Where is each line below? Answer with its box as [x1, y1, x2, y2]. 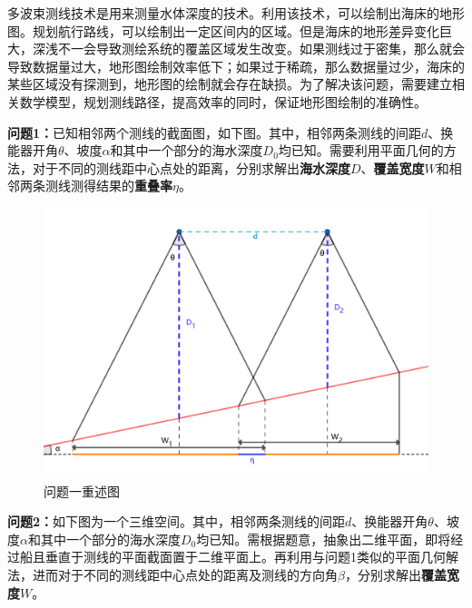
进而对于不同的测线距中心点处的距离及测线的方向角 [32, 565, 338, 584]
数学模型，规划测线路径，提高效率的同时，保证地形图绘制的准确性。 [19, 92, 427, 111]
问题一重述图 [44, 481, 120, 500]
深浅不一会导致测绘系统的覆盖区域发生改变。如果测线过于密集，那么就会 [32, 39, 465, 58]
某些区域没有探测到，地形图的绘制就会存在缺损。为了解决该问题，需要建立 [7, 74, 452, 93]
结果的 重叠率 [95, 176, 172, 195]
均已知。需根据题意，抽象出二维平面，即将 [196, 529, 451, 548]
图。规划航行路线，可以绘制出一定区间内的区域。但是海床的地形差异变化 [7, 21, 439, 40]
